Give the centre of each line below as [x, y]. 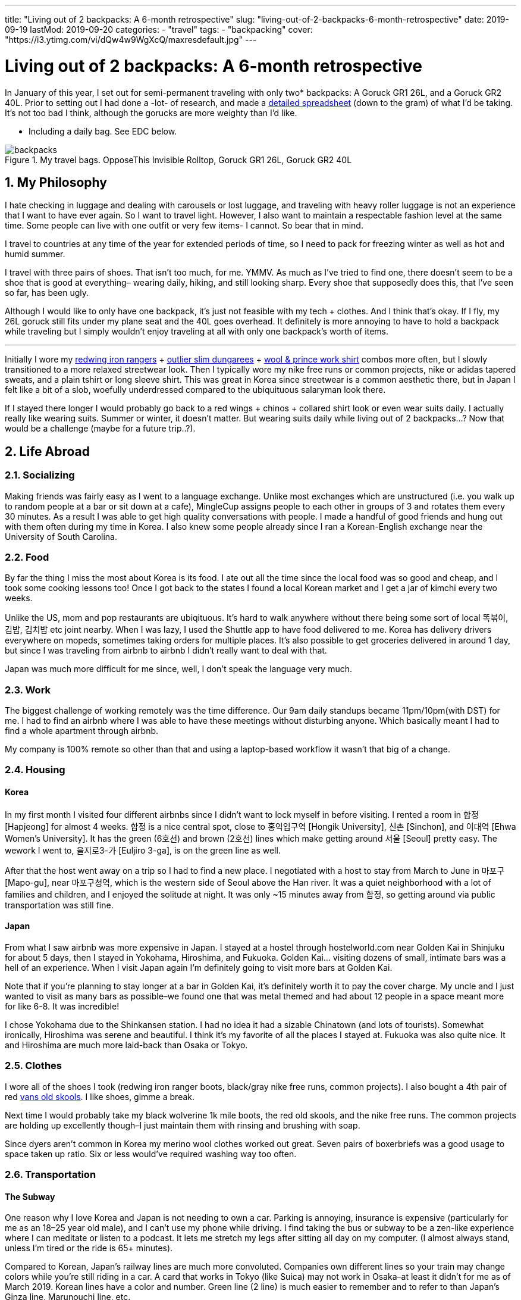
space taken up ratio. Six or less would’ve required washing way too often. [151, 1154]
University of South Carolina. [61, 536]
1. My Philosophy [56, 182]
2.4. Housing [35, 770]
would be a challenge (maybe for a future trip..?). [100, 429]
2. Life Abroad [47, 451]
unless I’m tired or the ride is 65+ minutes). [89, 1248]
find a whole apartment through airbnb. [82, 731]
